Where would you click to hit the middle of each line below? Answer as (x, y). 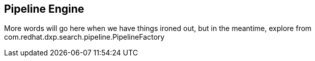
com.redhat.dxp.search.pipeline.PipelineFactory (84, 37)
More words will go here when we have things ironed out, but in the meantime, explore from (158, 28)
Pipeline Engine (44, 9)
